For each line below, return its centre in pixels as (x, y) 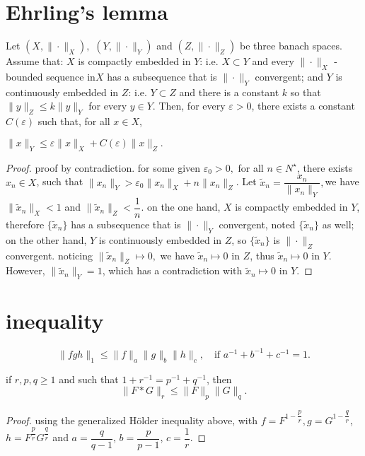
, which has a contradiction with (172, 270)
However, (25, 270)
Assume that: (35, 61)
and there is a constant (229, 92)
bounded (24, 76)
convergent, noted (257, 224)
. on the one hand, (181, 207)
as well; (338, 224)
